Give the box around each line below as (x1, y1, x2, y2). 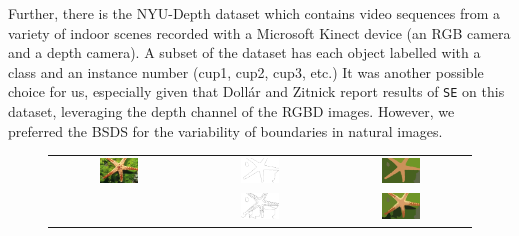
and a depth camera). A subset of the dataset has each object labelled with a (8, 42, 481, 63)
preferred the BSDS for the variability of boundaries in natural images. (8, 120, 443, 141)
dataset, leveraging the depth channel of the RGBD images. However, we (8, 101, 455, 122)
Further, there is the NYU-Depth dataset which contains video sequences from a (8, 3, 501, 23)
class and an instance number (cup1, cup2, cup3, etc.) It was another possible (8, 61, 484, 82)
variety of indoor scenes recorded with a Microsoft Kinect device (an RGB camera (8, 22, 511, 43)
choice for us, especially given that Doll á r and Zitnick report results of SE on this (8, 81, 505, 102)
